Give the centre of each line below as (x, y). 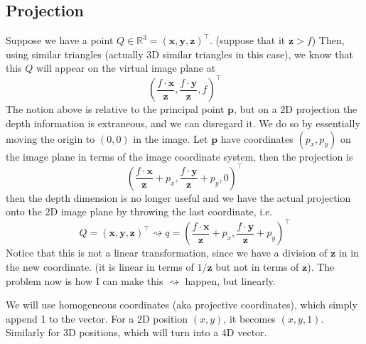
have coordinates (257, 138)
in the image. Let (171, 138)
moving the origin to (50, 138)
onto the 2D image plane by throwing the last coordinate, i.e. (139, 211)
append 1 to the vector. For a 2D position (97, 318)
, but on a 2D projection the (296, 109)
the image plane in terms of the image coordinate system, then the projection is (179, 156)
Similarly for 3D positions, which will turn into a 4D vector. (136, 332)
